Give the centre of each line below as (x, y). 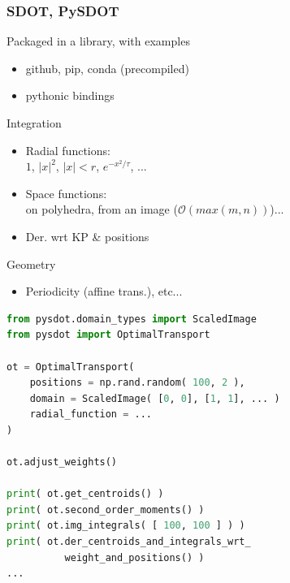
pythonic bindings (70, 95)
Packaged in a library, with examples (98, 41)
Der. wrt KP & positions (87, 236)
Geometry (31, 263)
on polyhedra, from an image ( (102, 209)
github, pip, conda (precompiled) (107, 68)
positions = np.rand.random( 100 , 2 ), (137, 383)
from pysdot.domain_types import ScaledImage (132, 319)
